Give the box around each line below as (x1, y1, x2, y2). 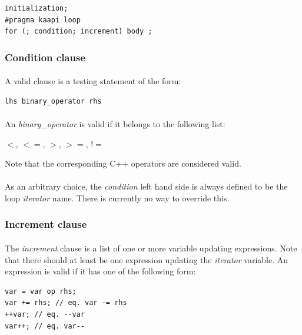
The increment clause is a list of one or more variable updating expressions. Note (5, 242, 297, 254)
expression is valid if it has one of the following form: (5, 265, 196, 277)
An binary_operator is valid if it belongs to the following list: (5, 118, 225, 130)
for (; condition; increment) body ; (5, 27, 152, 36)
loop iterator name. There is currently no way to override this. (5, 191, 230, 204)
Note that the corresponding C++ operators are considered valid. (5, 157, 241, 170)
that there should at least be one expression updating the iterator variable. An (5, 253, 288, 266)
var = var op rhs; (5, 287, 77, 296)
